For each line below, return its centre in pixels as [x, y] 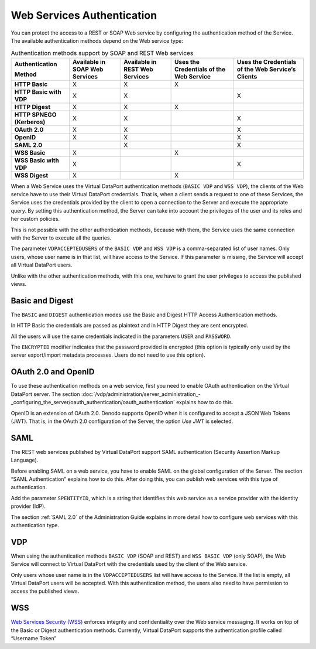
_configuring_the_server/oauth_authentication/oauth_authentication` [93, 402]
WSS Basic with [37, 160]
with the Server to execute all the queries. [61, 238]
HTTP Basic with [38, 92]
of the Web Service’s [266, 69]
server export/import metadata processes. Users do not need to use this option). [108, 355]
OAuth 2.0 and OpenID [53, 372]
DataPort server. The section [45, 394]
